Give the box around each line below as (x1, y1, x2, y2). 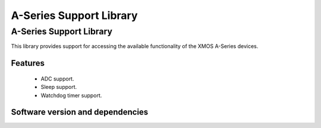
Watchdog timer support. (40, 92, 102, 99)
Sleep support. (40, 84, 77, 91)
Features (11, 58, 45, 68)
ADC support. (40, 75, 74, 82)
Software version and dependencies (11, 107, 149, 117)
